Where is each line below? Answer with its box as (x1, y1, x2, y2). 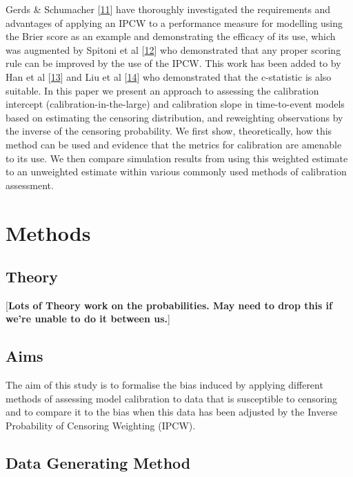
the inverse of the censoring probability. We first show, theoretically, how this (6, 124, 332, 138)
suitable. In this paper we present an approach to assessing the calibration (6, 83, 319, 97)
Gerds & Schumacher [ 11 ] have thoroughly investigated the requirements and (6, 2, 331, 16)
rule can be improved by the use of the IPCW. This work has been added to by (6, 56, 341, 70)
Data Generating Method (6, 452, 191, 474)
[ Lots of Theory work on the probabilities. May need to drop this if (6, 298, 332, 312)
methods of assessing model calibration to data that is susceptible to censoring (6, 391, 338, 405)
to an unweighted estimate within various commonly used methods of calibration (6, 164, 347, 179)
